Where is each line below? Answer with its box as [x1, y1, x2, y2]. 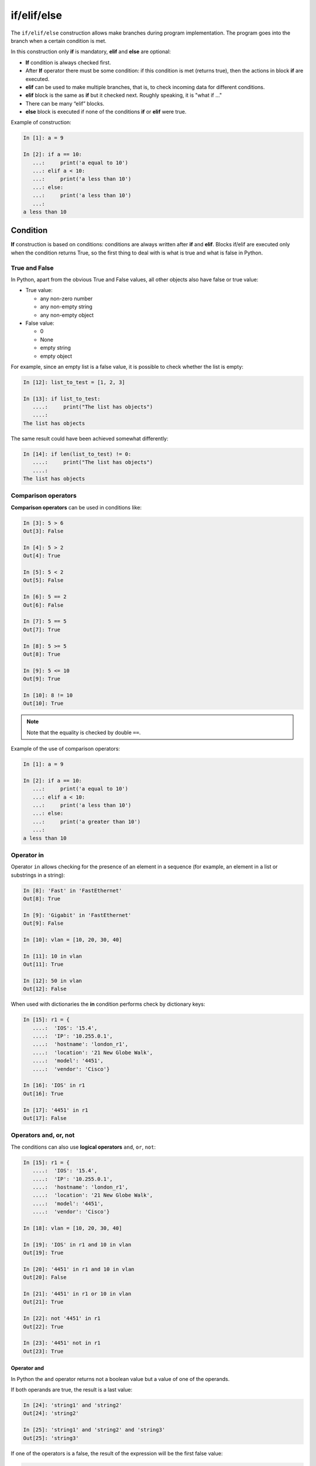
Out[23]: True [23, 1348, 64, 1355]
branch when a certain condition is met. [11, 37, 107, 44]
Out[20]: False [23, 1274, 67, 1281]
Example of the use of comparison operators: [11, 745, 120, 752]
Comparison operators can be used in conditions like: [11, 504, 142, 511]
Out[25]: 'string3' [23, 1434, 79, 1441]
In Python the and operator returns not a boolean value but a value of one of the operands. [11, 1375, 230, 1382]
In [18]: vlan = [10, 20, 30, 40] [23, 1224, 122, 1231]
